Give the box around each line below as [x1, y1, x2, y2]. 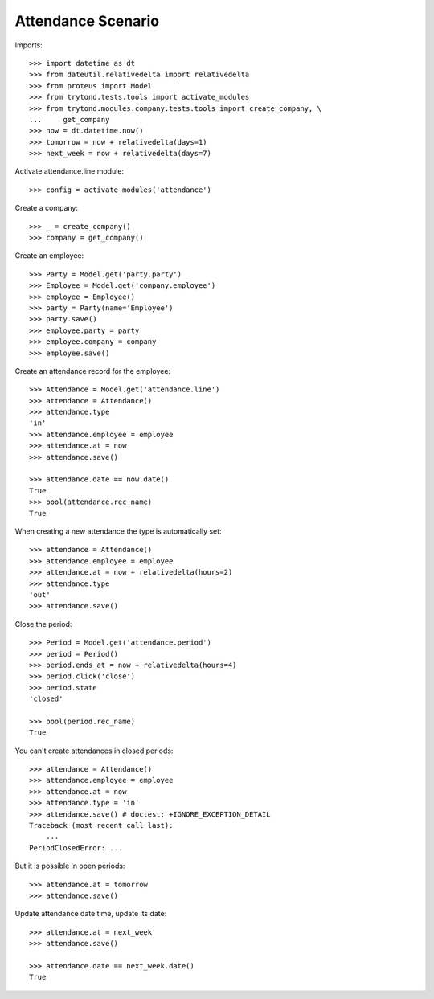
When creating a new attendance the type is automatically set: [14, 526, 222, 536]
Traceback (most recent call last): [29, 821, 174, 829]
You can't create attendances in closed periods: [14, 746, 174, 755]
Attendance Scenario [14, 12, 160, 30]
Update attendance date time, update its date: [14, 909, 167, 919]
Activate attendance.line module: [14, 166, 125, 176]
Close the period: [14, 619, 72, 628]
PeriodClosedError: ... [29, 843, 123, 852]
